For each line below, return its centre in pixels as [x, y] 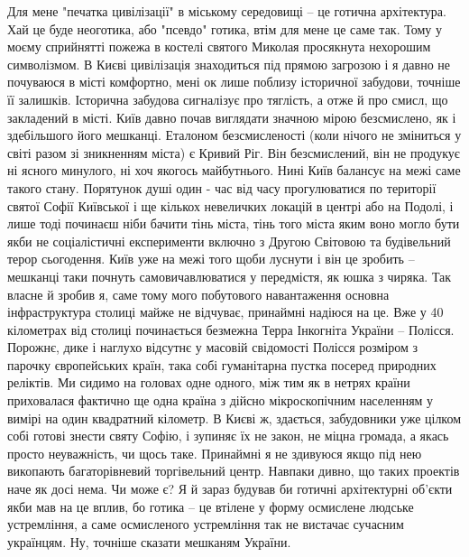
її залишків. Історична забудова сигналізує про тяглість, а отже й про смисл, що [228, 99]
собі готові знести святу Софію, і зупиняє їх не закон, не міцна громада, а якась [228, 436]
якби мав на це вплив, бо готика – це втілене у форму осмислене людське [211, 506]
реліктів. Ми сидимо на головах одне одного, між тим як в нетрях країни [209, 382]
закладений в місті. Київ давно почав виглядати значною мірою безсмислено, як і [232, 117]
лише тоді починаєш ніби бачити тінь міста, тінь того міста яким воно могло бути [234, 223]
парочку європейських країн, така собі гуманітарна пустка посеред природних [222, 364]
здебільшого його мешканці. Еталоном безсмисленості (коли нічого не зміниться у [234, 135]
